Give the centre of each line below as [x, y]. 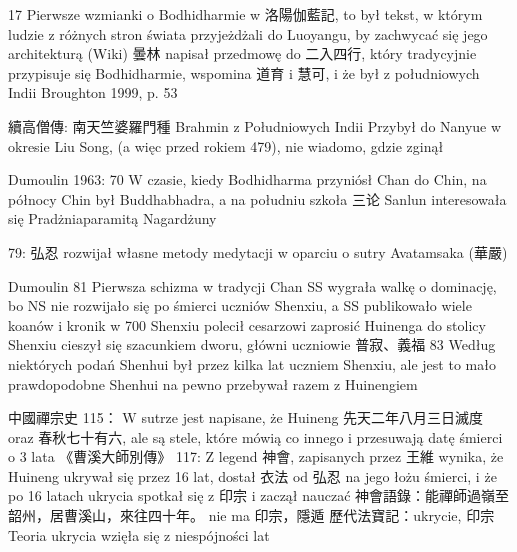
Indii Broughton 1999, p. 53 [93, 92]
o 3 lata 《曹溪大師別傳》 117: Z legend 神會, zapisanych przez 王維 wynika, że [256, 456]
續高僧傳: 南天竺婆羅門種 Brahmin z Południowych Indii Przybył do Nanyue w [255, 125]
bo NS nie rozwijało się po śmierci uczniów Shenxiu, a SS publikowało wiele [240, 305]
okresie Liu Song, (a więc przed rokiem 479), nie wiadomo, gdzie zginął [226, 145]
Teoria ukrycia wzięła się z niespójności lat [139, 534]
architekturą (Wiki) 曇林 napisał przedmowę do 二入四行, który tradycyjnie [242, 53]
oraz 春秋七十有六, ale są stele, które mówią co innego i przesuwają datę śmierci [255, 436]
